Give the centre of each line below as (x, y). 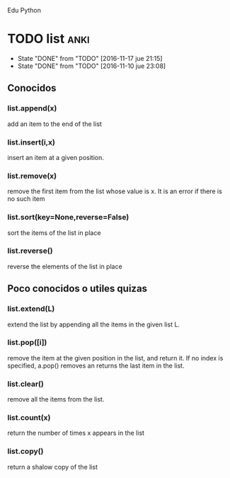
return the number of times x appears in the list (76, 433)
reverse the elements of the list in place (65, 266)
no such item (26, 199)
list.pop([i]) (27, 343)
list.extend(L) (31, 309)
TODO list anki (48, 39)
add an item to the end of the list (55, 124)
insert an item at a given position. (56, 157)
